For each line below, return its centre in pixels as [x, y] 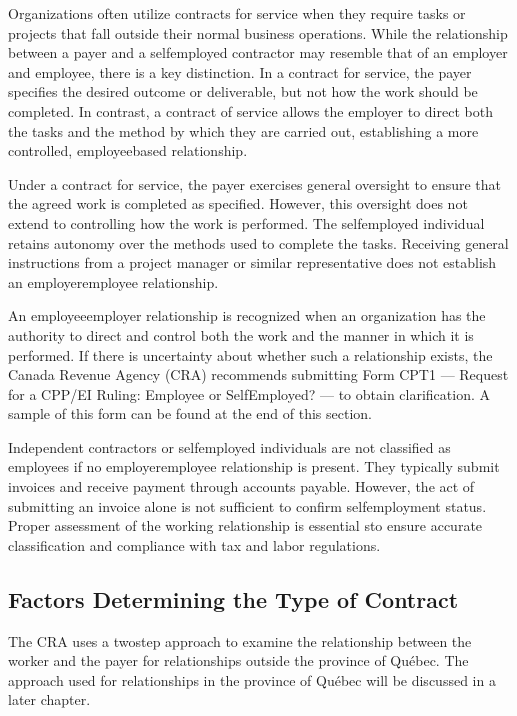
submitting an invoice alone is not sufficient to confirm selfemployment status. [247, 505]
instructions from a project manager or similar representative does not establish [252, 262]
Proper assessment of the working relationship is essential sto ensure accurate [245, 525]
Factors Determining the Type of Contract [233, 598]
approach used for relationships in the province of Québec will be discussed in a [252, 679]
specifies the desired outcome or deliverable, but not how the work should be [243, 91]
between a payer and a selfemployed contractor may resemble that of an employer [258, 52]
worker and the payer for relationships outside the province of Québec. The [238, 660]
